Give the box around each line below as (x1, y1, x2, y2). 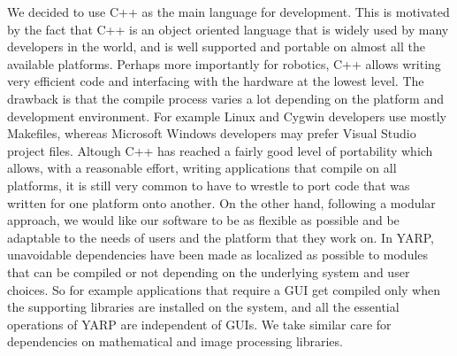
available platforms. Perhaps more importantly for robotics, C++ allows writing (7, 54, 441, 73)
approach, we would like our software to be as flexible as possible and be (7, 211, 400, 229)
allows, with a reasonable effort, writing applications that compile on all (7, 159, 397, 177)
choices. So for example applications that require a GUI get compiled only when (7, 280, 440, 298)
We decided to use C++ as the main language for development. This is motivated (7, 3, 450, 20)
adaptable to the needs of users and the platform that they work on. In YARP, (7, 228, 434, 246)
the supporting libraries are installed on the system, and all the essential (7, 298, 400, 316)
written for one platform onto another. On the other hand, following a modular (7, 193, 436, 212)
